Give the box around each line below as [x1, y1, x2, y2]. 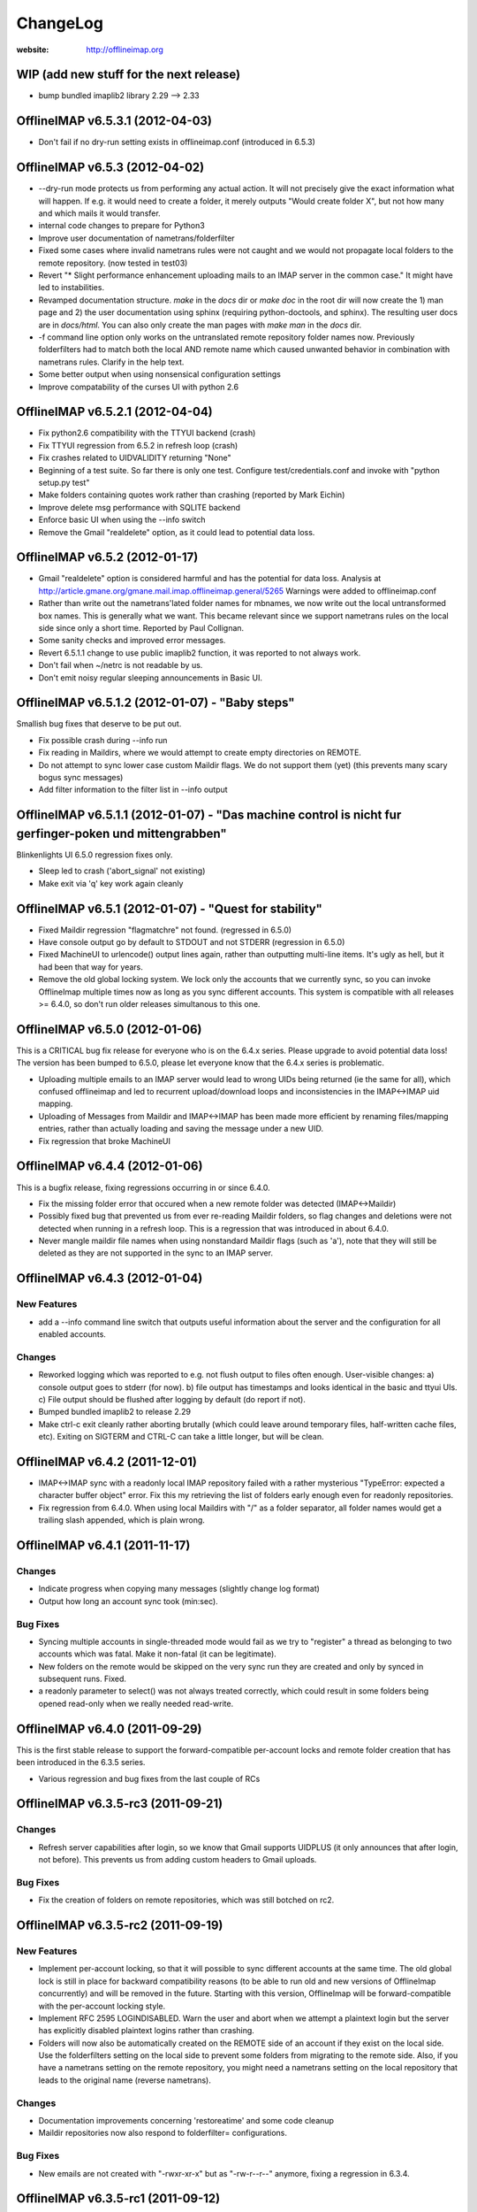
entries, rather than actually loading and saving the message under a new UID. [38, 1124, 324, 1134]
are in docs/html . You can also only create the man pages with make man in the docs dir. [38, 319, 362, 330]
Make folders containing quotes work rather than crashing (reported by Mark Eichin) [38, 489, 345, 500]
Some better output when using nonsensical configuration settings [38, 369, 282, 380]
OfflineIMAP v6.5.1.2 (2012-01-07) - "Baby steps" [16, 695, 295, 710]
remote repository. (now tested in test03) [38, 257, 188, 268]
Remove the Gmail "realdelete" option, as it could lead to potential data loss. [38, 526, 315, 537]
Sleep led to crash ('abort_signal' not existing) [38, 865, 206, 876]
